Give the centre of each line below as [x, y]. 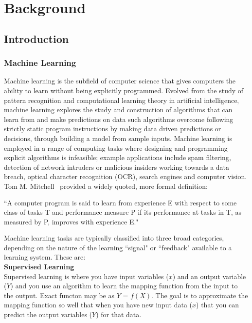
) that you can [217, 305]
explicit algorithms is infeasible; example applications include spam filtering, [117, 157]
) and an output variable [209, 276]
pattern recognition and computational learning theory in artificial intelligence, [122, 100]
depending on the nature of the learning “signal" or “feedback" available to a [118, 247]
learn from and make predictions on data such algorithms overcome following [119, 119]
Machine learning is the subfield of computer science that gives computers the [120, 81]
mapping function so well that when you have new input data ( [98, 305]
